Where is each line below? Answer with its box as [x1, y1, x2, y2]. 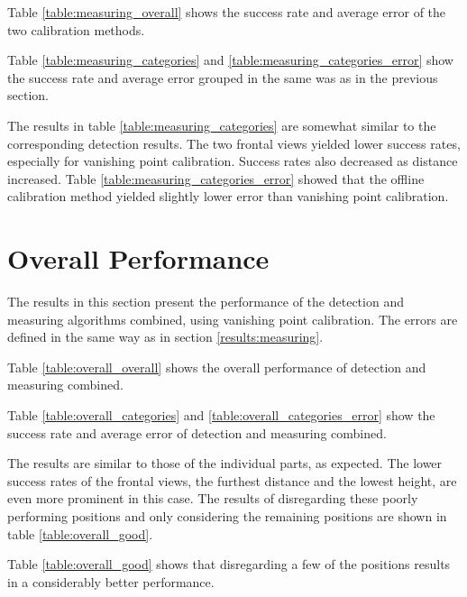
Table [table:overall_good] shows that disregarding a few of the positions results [7, 555, 451, 574]
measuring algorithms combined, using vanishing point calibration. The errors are [7, 309, 458, 328]
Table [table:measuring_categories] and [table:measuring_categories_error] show [7, 51, 453, 69]
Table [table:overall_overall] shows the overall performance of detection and [7, 357, 426, 376]
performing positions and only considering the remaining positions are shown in [7, 507, 447, 525]
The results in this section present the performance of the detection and [7, 292, 404, 311]
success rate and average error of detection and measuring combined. [7, 423, 387, 442]
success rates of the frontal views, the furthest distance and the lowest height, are [7, 471, 457, 490]
